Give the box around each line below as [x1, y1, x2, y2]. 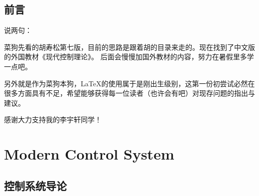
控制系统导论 [4, 178, 67, 193]
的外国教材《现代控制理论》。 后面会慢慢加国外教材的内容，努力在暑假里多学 [4, 51, 254, 62]
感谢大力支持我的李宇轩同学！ [4, 114, 102, 125]
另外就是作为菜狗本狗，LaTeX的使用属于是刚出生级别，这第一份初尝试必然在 [4, 78, 255, 88]
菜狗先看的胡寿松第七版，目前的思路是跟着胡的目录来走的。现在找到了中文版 [4, 41, 255, 52]
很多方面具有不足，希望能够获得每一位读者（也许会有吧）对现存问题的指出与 [4, 88, 255, 98]
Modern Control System [4, 144, 174, 164]
